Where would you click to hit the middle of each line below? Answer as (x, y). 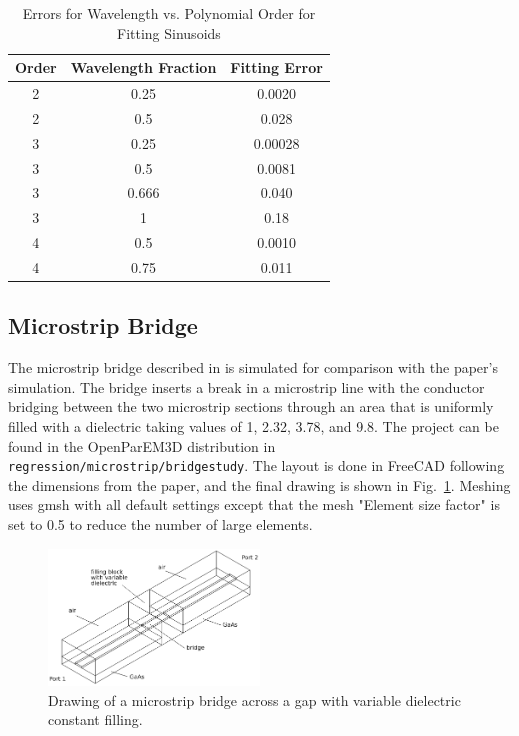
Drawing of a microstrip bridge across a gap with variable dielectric (254, 699)
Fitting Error (276, 67)
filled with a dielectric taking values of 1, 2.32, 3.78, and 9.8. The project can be (253, 426)
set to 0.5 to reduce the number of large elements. (160, 524)
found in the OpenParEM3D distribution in (142, 445)
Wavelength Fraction (143, 67)
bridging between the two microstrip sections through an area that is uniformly (251, 406)
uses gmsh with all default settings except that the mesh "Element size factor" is (254, 504)
